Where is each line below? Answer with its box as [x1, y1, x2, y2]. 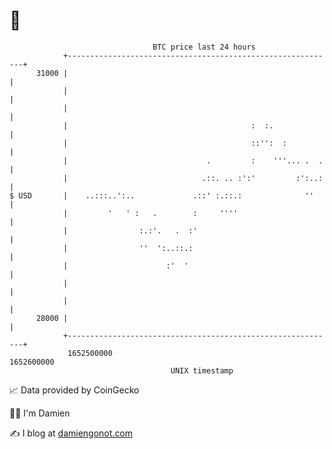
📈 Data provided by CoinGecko [9, 384, 140, 396]
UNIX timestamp [170, 365, 234, 376]
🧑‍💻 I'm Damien [9, 407, 71, 419]
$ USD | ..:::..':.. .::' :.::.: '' [9, 190, 314, 201]
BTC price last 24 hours [152, 42, 256, 52]
